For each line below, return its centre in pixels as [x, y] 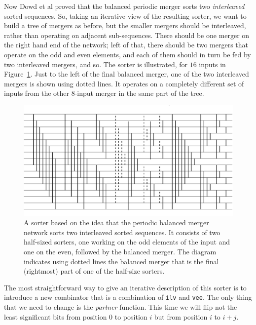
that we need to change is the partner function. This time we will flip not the [121, 306]
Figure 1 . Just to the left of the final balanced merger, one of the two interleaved [127, 74]
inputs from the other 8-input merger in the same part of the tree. [104, 93]
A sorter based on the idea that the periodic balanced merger [116, 223]
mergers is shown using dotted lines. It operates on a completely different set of [124, 83]
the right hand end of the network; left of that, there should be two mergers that [126, 45]
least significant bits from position [55, 316]
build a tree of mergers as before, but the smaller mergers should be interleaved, [125, 25]
